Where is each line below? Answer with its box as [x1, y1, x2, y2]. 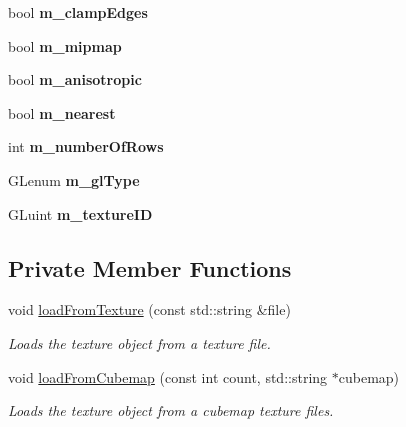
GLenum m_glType [8, 169, 140, 190]
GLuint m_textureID [8, 203, 153, 224]
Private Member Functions [8, 252, 292, 283]
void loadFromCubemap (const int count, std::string [8, 366, 328, 387]
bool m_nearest [8, 102, 116, 123]
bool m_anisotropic [8, 69, 142, 90]
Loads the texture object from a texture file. [8, 332, 271, 353]
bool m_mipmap [8, 35, 122, 56]
